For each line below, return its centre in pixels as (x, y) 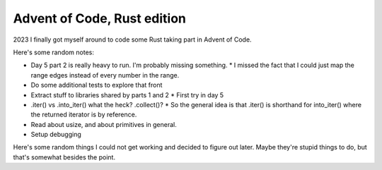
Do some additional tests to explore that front (97, 85)
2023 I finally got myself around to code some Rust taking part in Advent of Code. (132, 40)
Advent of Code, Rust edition (100, 18)
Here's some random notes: (54, 52)
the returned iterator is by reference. (84, 115)
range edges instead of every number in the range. (105, 75)
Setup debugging (56, 135)
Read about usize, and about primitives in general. (104, 124)
